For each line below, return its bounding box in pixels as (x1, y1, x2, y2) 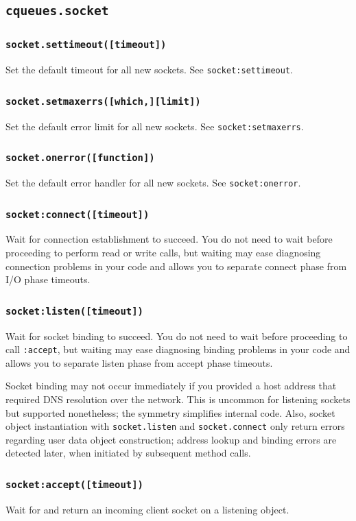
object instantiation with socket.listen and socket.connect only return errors (5, 419, 345, 433)
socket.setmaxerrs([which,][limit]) (5, 95, 201, 107)
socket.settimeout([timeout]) (5, 39, 167, 51)
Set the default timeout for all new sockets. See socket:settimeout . (5, 62, 293, 77)
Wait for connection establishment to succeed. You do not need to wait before (5, 232, 333, 246)
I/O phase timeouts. (5, 272, 91, 287)
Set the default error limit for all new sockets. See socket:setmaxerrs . (5, 119, 304, 133)
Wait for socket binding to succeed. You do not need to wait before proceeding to (5, 328, 348, 343)
